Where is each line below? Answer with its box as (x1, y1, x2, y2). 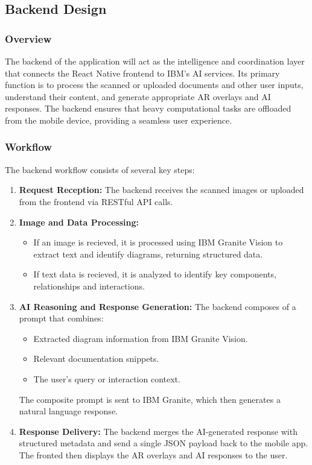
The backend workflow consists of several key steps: (5, 163, 195, 176)
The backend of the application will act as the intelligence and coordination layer (5, 55, 305, 67)
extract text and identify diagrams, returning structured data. (33, 247, 263, 260)
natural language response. (19, 405, 118, 417)
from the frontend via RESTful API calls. (19, 195, 173, 207)
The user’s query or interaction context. (33, 372, 180, 385)
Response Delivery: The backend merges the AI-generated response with (19, 425, 298, 437)
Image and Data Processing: (19, 215, 139, 228)
